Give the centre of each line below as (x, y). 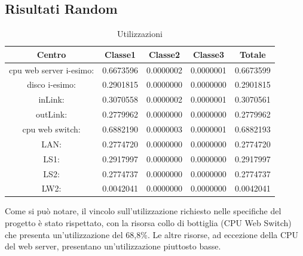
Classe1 (120, 54)
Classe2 (164, 54)
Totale (253, 54)
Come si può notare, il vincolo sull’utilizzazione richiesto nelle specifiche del (143, 211)
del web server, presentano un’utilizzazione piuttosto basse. (113, 246)
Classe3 (208, 54)
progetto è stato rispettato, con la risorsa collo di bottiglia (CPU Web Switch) (148, 223)
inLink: (51, 99)
